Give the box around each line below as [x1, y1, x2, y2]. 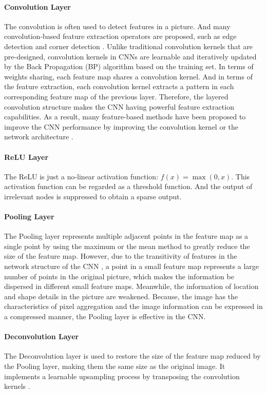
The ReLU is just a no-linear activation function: [4, 171, 159, 181]
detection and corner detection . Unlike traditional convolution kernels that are [4, 40, 253, 51]
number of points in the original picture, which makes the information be [4, 271, 234, 281]
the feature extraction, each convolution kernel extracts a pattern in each [4, 81, 234, 92]
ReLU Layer [4, 151, 49, 162]
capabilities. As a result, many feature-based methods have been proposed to [4, 111, 246, 122]
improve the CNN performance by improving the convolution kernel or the [4, 121, 239, 132]
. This [231, 171, 250, 181]
